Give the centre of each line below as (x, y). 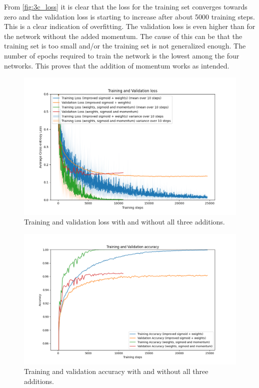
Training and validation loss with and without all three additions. (124, 222)
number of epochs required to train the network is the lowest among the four (122, 55)
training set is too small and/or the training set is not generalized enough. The (125, 46)
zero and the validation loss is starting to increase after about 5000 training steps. (130, 16)
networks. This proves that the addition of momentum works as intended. (117, 65)
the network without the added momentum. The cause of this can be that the (123, 36)
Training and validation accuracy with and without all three (116, 371)
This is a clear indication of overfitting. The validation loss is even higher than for (130, 26)
